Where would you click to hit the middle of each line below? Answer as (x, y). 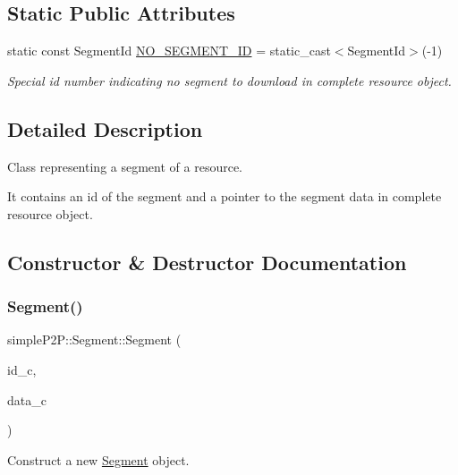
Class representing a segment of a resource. (125, 166)
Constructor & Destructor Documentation (207, 262)
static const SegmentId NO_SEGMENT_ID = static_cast (169, 51)
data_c (27, 399)
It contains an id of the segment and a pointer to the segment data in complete (225, 196)
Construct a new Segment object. (98, 459)
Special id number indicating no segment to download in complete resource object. (229, 80)
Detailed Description (105, 128)
